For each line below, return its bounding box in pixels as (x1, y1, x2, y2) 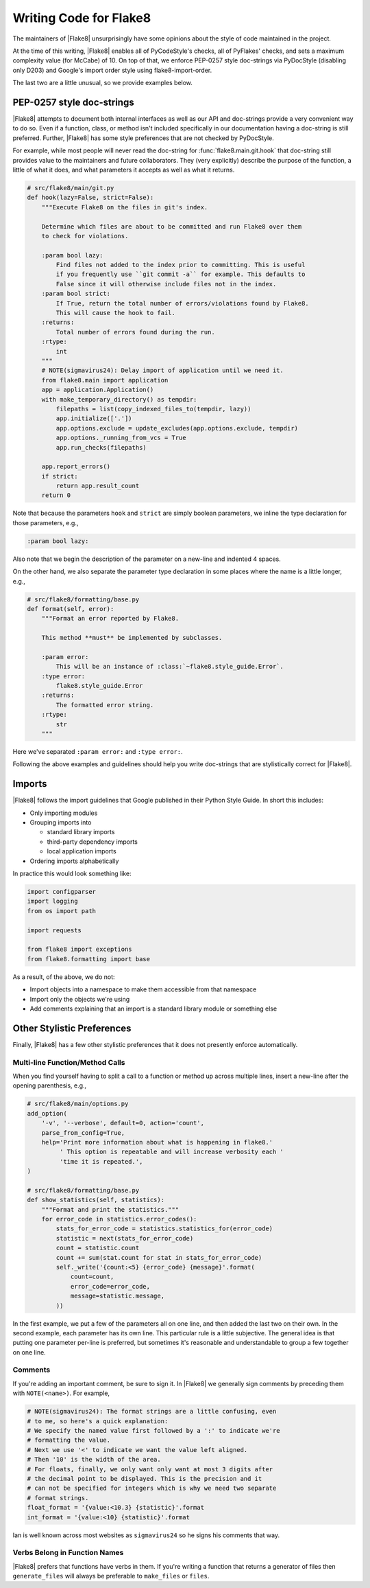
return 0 (41, 492, 71, 499)
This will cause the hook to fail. (56, 309, 176, 317)
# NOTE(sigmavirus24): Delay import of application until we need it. (41, 367, 284, 374)
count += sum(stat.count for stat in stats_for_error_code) (56, 1254, 262, 1261)
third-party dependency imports (47, 838, 138, 846)
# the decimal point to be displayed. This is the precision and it (27, 1475, 262, 1482)
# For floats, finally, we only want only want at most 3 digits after (27, 1465, 273, 1473)
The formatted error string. (56, 701, 154, 709)
